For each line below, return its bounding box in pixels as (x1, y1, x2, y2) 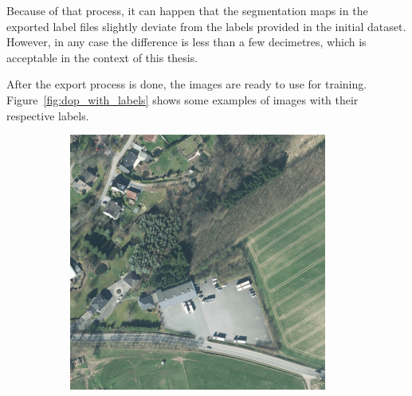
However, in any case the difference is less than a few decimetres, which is (6, 33, 367, 50)
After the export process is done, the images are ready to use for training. (6, 76, 367, 92)
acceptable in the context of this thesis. (6, 49, 198, 65)
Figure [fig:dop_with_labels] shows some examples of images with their (6, 91, 359, 108)
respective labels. (6, 107, 89, 124)
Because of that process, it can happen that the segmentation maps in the (6, 2, 368, 18)
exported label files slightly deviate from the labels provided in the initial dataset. (6, 18, 406, 34)
